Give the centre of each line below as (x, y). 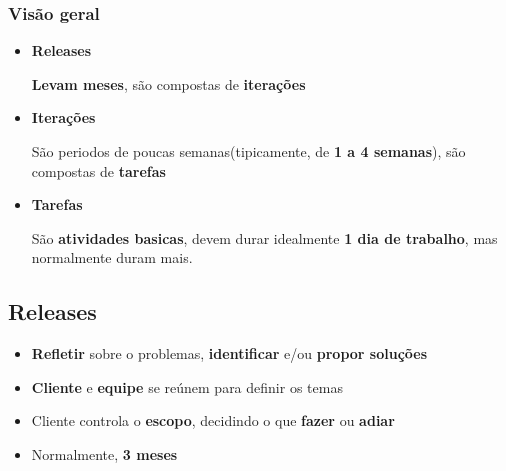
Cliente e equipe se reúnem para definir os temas (187, 386)
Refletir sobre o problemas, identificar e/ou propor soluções (229, 353)
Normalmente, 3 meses (104, 453)
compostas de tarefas (98, 170)
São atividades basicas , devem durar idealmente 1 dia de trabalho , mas (264, 237)
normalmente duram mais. (112, 257)
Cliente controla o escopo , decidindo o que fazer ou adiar (213, 420)
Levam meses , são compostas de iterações (168, 83)
